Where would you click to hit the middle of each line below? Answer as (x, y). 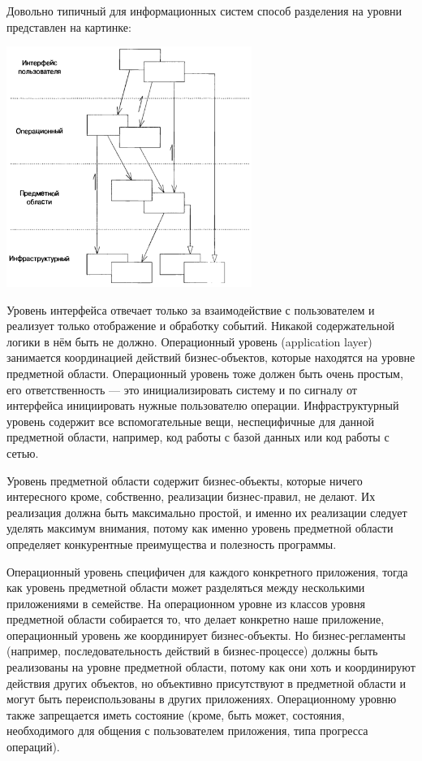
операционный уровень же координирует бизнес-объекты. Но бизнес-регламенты (206, 635)
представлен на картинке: (69, 26)
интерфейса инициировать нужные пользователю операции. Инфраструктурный (203, 405)
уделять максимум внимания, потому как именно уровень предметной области (200, 528)
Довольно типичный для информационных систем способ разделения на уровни (205, 11)
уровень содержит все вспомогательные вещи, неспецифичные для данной (190, 421)
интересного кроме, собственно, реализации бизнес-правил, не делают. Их (191, 496)
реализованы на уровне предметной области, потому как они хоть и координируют (211, 667)
